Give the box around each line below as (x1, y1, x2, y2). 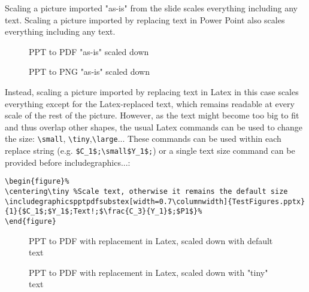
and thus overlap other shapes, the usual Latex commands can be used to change (5, 120, 302, 133)
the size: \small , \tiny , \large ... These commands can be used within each (5, 132, 281, 145)
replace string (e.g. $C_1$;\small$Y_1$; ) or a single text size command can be (5, 144, 295, 156)
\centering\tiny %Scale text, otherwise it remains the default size (5, 187, 288, 196)
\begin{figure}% (5, 177, 69, 186)
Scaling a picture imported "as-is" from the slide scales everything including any (5, 2, 298, 14)
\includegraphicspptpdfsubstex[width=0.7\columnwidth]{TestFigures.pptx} (5, 197, 305, 206)
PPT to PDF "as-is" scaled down (29, 45, 149, 57)
